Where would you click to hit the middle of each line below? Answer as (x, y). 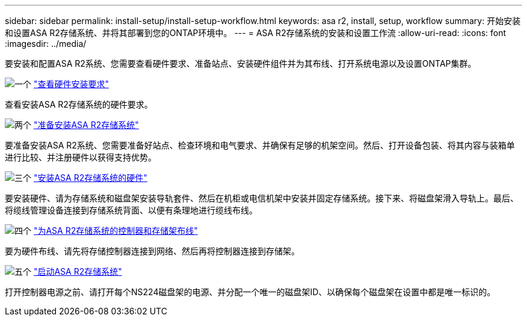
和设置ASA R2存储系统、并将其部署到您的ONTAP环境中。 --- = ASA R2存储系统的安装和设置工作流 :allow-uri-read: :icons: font (256, 33)
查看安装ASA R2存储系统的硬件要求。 (79, 104)
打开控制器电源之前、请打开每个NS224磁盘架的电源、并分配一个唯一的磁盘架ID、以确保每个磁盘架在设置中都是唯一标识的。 (250, 292)
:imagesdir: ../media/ (46, 44)
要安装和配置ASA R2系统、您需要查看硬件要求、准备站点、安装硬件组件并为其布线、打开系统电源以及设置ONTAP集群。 (241, 63)
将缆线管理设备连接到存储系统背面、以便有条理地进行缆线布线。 (131, 210)
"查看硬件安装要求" (71, 84)
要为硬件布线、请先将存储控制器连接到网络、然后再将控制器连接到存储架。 (152, 251)
